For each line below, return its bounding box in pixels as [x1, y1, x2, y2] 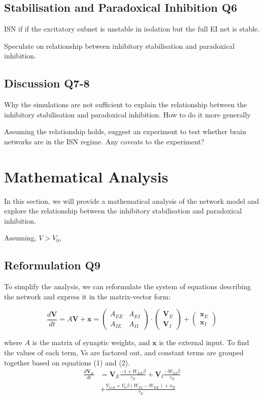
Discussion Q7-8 [4, 75, 90, 91]
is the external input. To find [159, 337, 249, 348]
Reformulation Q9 [4, 257, 101, 273]
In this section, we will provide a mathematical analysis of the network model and [4, 195, 259, 206]
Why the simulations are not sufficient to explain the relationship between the [4, 99, 247, 110]
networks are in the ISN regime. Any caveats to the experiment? [4, 136, 205, 146]
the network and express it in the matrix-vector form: [4, 291, 171, 301]
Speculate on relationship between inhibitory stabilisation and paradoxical [4, 40, 235, 51]
